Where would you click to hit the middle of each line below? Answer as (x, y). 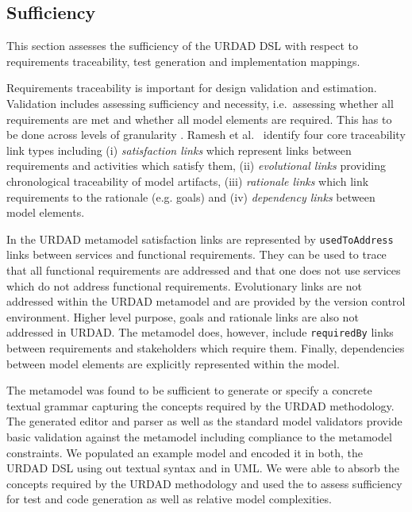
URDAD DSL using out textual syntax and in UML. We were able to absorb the (203, 468)
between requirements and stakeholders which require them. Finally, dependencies (206, 348)
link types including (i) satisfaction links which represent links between (179, 150)
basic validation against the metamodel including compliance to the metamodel (199, 436)
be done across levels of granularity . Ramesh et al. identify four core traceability (206, 135)
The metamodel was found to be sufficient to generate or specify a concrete (189, 390)
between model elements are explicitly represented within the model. (173, 363)
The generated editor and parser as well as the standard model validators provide (204, 421)
